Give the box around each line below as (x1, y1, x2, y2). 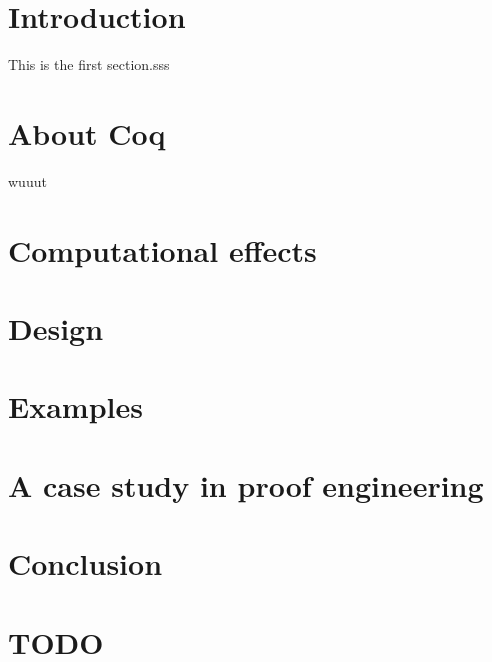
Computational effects (8, 229, 317, 270)
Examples (8, 386, 143, 427)
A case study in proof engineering (8, 464, 484, 505)
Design (8, 308, 104, 348)
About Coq (8, 112, 166, 153)
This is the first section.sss (8, 54, 170, 75)
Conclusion (8, 543, 163, 584)
